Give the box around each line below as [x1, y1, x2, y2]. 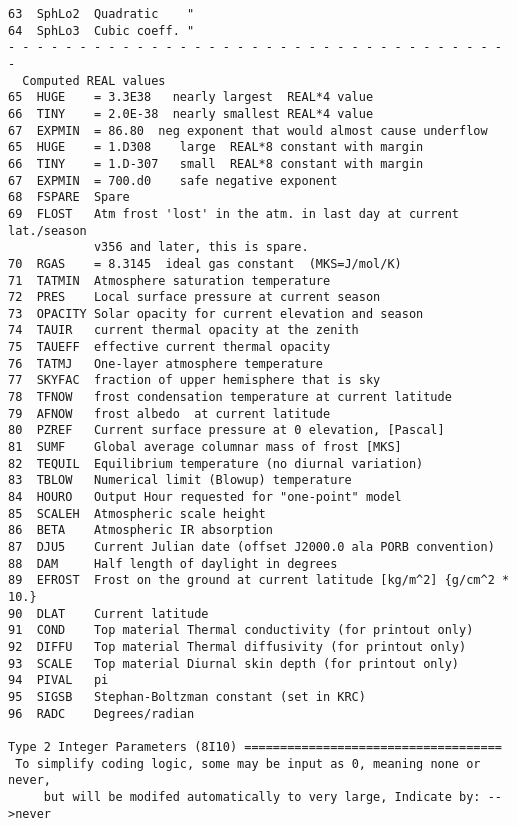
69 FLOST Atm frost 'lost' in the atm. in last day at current [8, 206, 460, 221]
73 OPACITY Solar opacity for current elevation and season [8, 306, 424, 321]
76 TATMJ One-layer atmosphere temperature [8, 356, 323, 371]
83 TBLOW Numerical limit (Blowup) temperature [8, 473, 352, 488]
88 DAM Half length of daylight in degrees [8, 556, 338, 571]
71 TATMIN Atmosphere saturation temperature [8, 273, 331, 288]
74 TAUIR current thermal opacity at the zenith [8, 323, 359, 338]
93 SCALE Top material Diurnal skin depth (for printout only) [8, 656, 460, 671]
